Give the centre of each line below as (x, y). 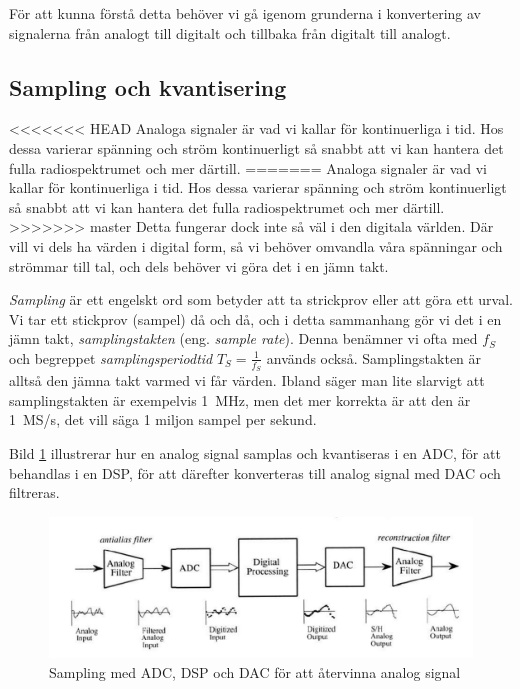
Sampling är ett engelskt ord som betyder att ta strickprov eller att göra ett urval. (261, 299)
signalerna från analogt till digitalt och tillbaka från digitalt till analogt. (230, 32)
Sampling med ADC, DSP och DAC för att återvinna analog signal (255, 671)
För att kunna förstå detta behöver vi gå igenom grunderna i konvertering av (245, 13)
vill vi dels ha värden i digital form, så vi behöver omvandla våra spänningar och (256, 245)
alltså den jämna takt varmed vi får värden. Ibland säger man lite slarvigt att (247, 380)
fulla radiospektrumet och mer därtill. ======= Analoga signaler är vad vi (248, 167)
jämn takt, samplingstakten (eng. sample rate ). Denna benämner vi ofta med (243, 338)
